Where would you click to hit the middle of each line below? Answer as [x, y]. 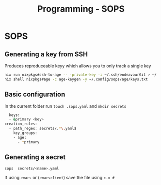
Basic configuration [35, 94]
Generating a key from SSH [46, 54]
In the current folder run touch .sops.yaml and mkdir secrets [65, 106]
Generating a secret [35, 157]
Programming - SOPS [81, 9]
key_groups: [25, 133]
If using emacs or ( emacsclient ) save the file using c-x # [60, 178]
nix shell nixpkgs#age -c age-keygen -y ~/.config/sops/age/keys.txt [76, 79]
